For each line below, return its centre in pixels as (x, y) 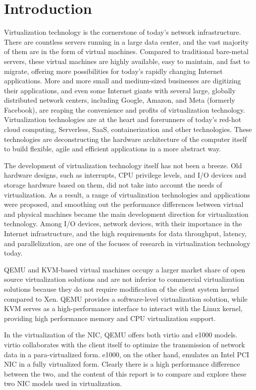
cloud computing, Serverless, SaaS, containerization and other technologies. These (128, 129)
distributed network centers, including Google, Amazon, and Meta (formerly (120, 100)
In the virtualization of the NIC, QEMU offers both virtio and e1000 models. (121, 335)
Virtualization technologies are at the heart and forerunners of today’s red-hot (123, 119)
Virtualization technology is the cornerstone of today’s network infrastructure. (123, 32)
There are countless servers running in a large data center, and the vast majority (127, 41)
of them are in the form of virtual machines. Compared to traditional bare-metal (126, 51)
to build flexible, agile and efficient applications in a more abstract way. (113, 149)
